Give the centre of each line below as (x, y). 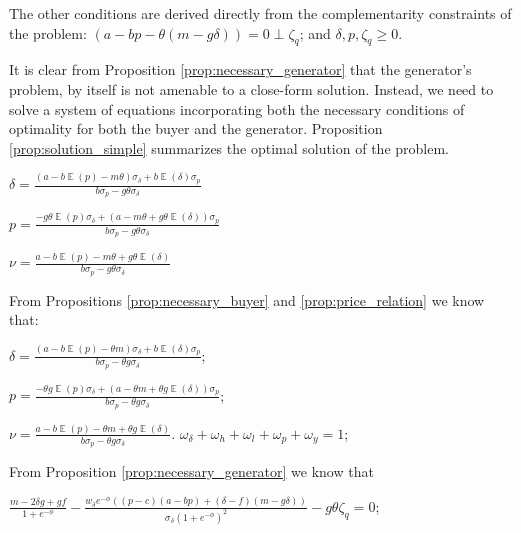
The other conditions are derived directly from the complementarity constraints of (260, 13)
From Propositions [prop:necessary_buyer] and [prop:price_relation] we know (247, 299)
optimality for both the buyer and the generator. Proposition (196, 128)
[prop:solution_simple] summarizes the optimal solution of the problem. (229, 147)
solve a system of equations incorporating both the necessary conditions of (237, 108)
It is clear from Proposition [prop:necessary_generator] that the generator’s (240, 69)
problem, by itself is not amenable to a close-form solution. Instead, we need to (251, 88)
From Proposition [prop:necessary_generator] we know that (191, 471)
